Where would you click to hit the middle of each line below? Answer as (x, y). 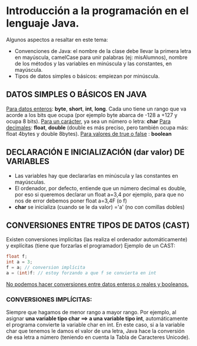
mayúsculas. (30, 182)
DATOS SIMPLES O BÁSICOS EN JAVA (76, 94)
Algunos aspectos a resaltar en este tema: (57, 39)
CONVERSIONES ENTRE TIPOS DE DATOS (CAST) (98, 225)
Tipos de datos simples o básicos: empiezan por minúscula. (87, 76)
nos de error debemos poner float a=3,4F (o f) (71, 201)
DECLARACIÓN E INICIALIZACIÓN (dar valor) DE (96, 152)
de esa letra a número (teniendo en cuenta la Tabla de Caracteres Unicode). (98, 337)
